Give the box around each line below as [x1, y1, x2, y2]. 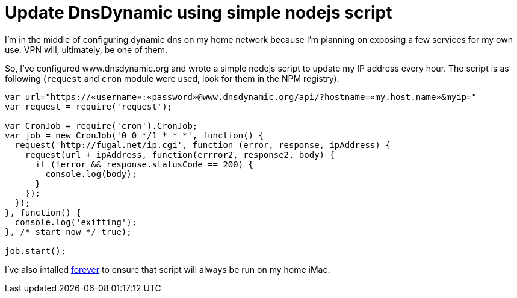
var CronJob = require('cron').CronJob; [5, 120, 198, 131]
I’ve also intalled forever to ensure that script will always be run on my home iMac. [5, 264, 330, 275]
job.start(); [5, 246, 66, 256]
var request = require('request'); [5, 101, 173, 111]
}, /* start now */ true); [5, 226, 132, 237]
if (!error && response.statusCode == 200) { [35, 159, 254, 169]
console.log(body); [45, 169, 137, 179]
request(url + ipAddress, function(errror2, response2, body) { [25, 149, 335, 160]
